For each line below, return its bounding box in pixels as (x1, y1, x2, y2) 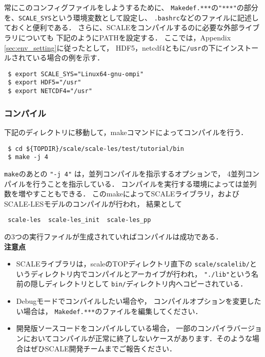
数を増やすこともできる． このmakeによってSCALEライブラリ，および (4, 188, 239, 199)
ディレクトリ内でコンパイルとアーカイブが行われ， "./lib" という (30, 268, 252, 279)
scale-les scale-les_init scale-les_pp (8, 216, 151, 224)
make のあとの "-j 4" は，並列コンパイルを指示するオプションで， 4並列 (4, 168, 245, 178)
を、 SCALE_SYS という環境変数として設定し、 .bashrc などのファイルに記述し (4, 12, 259, 23)
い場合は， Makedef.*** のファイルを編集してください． (16, 305, 202, 316)
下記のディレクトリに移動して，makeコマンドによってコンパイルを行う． (4, 126, 248, 137)
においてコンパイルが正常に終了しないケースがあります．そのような (23, 332, 253, 343)
